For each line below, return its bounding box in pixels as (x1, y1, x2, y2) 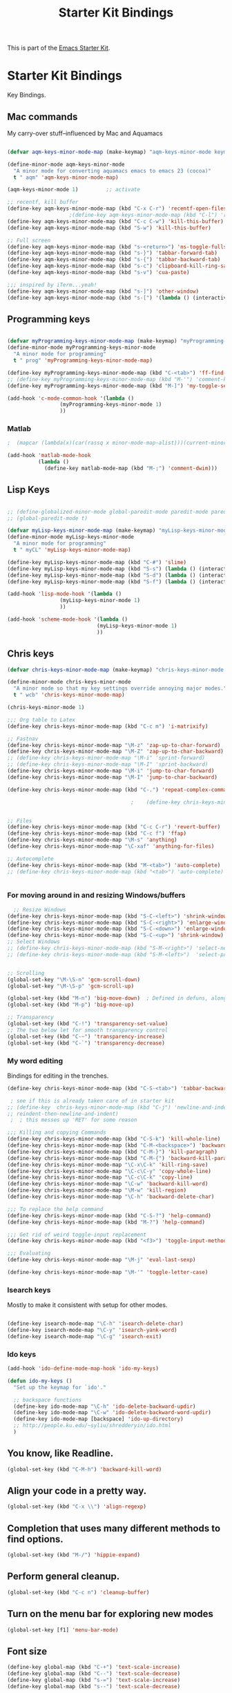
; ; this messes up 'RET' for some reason (10, 1116, 137, 1123)
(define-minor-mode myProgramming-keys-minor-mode (7, 344, 156, 351)
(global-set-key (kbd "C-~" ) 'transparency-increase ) (7, 1033, 166, 1040)
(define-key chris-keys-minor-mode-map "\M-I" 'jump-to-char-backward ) (7, 773, 217, 781)
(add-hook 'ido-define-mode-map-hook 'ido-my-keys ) (7, 1365, 159, 1372)
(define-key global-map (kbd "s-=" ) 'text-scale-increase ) (7, 1676, 181, 1683)
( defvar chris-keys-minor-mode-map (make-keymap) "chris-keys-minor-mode (7, 666, 224, 673)
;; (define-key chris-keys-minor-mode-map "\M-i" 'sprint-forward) (7, 755, 206, 762)
